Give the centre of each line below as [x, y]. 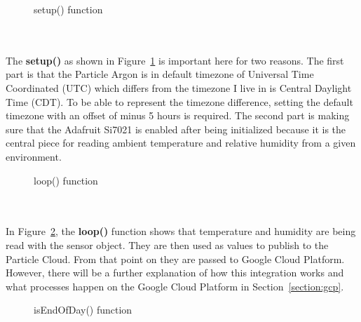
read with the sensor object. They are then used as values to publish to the [167, 244]
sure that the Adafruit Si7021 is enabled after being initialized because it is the [176, 129]
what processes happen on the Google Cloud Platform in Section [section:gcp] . [175, 286]
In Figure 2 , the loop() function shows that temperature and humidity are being [181, 231]
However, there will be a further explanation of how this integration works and [175, 273]
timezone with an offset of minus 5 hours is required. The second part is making [178, 115]
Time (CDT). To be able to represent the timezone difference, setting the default [179, 101]
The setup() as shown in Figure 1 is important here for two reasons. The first [175, 60]
